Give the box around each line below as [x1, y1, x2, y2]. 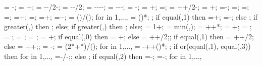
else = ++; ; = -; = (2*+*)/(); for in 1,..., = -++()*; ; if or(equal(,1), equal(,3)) [4, 41, 251, 51]
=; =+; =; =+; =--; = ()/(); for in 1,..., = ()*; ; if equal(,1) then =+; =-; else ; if [4, 11, 257, 22]
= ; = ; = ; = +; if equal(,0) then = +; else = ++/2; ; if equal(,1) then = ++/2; [4, 31, 254, 41]
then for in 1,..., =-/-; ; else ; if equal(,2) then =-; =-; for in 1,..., [4, 50, 202, 61]
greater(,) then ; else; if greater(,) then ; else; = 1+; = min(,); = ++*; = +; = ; [4, 21, 252, 32]
